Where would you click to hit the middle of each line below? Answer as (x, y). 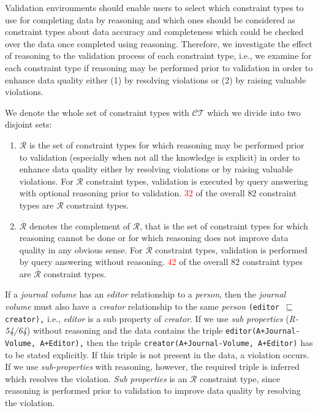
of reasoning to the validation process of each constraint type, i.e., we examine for (158, 56)
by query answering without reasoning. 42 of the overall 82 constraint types (161, 262)
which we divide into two (254, 112)
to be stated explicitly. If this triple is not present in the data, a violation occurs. (157, 354)
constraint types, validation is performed (231, 249)
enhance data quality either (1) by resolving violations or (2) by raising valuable (156, 79)
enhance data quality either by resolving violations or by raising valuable (156, 169)
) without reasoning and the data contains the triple (125, 330)
